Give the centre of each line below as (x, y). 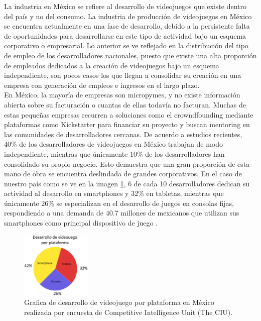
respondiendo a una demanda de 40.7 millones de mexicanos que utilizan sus (122, 213)
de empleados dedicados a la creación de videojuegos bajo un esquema (112, 65)
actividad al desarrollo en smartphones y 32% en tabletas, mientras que (114, 193)
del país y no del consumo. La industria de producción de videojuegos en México (128, 16)
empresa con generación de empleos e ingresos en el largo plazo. (102, 85)
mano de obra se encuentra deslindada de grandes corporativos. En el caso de (123, 174)
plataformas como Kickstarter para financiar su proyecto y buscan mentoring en (127, 124)
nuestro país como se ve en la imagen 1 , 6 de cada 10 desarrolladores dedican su (127, 183)
